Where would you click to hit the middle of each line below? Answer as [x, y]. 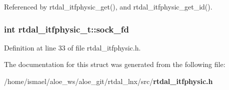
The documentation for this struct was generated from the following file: [115, 64]
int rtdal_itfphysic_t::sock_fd [66, 29]
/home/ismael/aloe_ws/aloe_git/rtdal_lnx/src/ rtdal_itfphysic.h [108, 81]
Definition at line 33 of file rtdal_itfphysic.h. [72, 47]
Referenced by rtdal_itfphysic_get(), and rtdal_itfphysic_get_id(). [108, 6]
